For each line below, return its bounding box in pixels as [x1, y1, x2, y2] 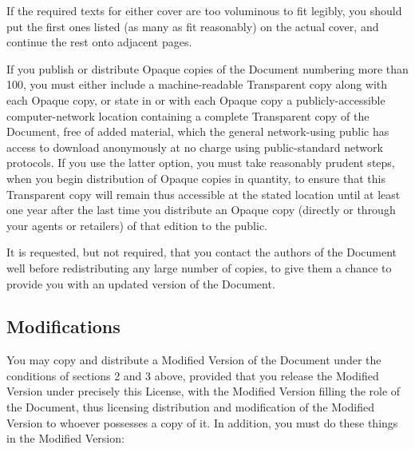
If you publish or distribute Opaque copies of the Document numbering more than [6, 60, 409, 77]
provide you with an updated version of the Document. [6, 275, 275, 292]
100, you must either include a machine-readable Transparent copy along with [6, 76, 388, 93]
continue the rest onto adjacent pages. [6, 34, 192, 50]
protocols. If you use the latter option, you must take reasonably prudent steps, [6, 154, 395, 171]
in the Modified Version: [6, 430, 125, 447]
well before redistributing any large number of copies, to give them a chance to [6, 259, 392, 276]
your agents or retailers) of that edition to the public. [6, 217, 267, 233]
